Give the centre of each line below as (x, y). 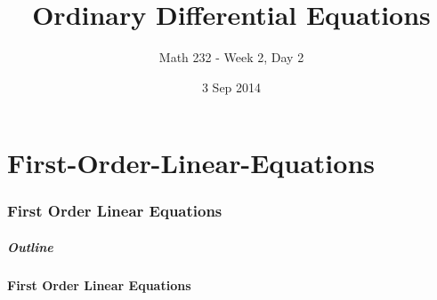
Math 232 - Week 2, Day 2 (231, 57)
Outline (30, 246)
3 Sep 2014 (231, 87)
